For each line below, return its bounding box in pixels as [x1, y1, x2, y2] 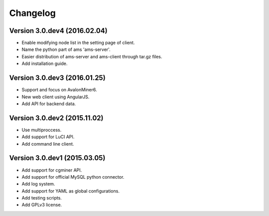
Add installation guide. [21, 60, 68, 67]
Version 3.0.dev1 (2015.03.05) [9, 154, 106, 162]
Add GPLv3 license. [21, 202, 62, 208]
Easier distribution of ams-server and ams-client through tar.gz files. [21, 53, 162, 59]
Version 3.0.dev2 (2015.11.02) [9, 114, 104, 122]
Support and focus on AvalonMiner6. [21, 87, 97, 93]
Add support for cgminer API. [21, 167, 82, 173]
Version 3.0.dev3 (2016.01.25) [9, 74, 106, 82]
